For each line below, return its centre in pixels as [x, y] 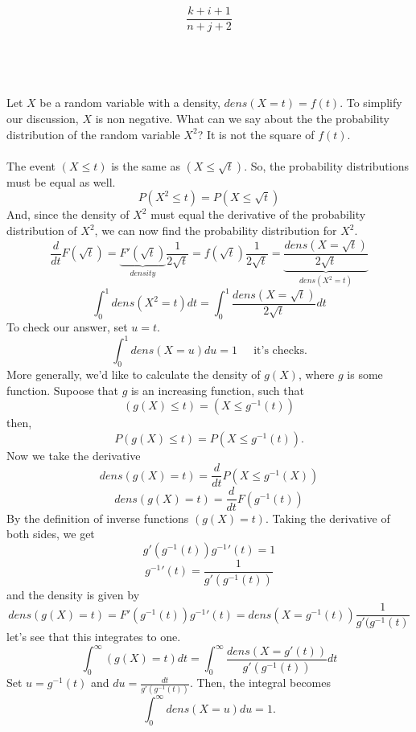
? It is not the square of [256, 134]
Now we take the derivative [74, 455]
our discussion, [43, 119]
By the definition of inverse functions [98, 518]
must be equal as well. [61, 181]
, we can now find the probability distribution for [216, 230]
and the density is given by [73, 594]
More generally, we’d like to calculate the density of [134, 374]
